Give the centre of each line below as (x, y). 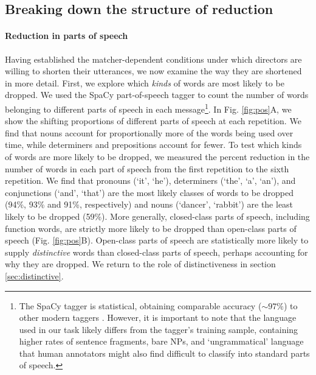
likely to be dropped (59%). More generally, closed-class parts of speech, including (157, 216)
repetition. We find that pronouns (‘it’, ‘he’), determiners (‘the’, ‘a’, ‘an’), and (150, 180)
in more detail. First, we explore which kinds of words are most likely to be (145, 82)
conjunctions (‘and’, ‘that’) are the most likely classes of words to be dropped (149, 192)
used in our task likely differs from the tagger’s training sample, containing (159, 329)
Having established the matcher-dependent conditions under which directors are (153, 59)
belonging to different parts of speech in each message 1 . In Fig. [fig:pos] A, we (148, 108)
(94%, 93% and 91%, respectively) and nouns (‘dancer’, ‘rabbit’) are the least (149, 204)
